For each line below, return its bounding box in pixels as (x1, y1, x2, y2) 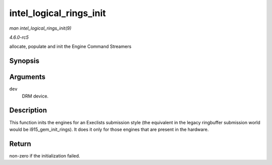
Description (9, 106, 47, 115)
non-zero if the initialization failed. (9, 152, 81, 158)
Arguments (9, 73, 46, 81)
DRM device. (22, 93, 49, 99)
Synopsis (9, 57, 40, 65)
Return (9, 139, 31, 148)
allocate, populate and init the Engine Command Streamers (9, 43, 132, 50)
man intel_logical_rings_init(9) (9, 25, 72, 31)
